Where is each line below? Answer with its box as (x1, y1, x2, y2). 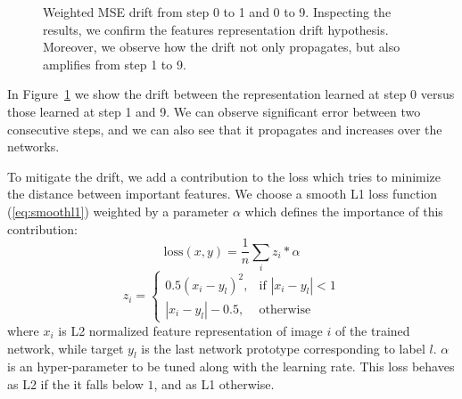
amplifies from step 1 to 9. (43, 54, 186, 73)
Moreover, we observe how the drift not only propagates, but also (43, 37, 400, 56)
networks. (7, 137, 60, 156)
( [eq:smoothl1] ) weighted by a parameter (7, 201, 229, 220)
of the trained (334, 321, 410, 339)
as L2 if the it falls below (7, 374, 144, 393)
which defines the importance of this (244, 201, 443, 220)
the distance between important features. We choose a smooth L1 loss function (7, 184, 438, 203)
